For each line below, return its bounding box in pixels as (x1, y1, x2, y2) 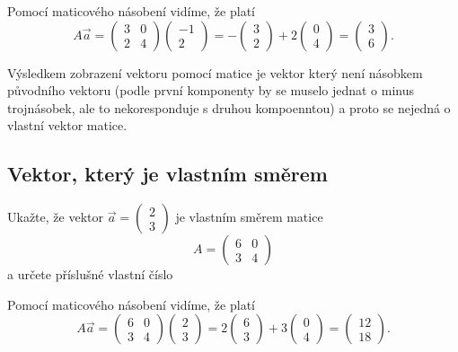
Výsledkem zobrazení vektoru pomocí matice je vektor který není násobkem (7, 63, 423, 82)
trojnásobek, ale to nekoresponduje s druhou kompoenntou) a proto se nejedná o (7, 98, 451, 117)
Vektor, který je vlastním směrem (7, 160, 328, 188)
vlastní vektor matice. (7, 116, 128, 135)
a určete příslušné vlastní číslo (7, 265, 173, 284)
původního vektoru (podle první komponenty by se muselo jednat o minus (7, 81, 415, 100)
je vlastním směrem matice (175, 207, 323, 226)
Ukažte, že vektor (7, 207, 103, 226)
